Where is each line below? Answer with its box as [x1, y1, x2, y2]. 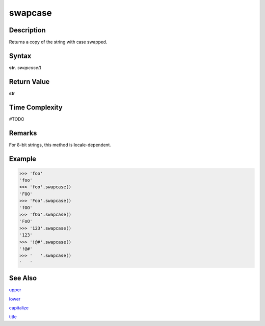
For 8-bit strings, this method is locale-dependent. [9, 142, 111, 148]
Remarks [9, 129, 37, 137]
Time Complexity [9, 103, 63, 111]
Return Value [9, 77, 50, 86]
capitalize [9, 305, 29, 311]
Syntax [9, 51, 31, 60]
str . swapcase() [9, 64, 42, 71]
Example [9, 154, 36, 163]
